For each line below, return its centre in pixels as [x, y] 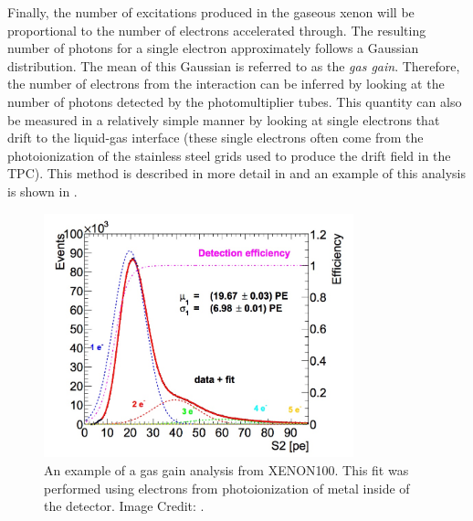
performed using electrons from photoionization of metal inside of [227, 488]
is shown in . [42, 191]
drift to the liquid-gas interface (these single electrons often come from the [215, 138]
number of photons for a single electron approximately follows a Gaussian [213, 48]
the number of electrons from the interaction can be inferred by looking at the [226, 84]
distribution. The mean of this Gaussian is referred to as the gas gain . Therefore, [234, 65]
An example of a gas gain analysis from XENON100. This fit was [226, 470]
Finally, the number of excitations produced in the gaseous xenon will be [211, 12]
